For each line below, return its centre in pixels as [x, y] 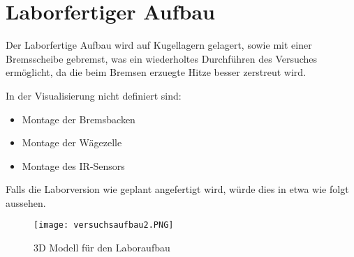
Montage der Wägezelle [72, 142]
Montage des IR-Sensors [73, 165]
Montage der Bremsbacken [79, 119]
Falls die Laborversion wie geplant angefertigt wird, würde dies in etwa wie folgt [177, 189]
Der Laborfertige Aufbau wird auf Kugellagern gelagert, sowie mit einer [159, 45]
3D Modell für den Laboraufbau [102, 248]
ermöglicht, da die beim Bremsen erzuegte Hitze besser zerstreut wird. [156, 72]
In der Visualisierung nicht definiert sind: [94, 95]
